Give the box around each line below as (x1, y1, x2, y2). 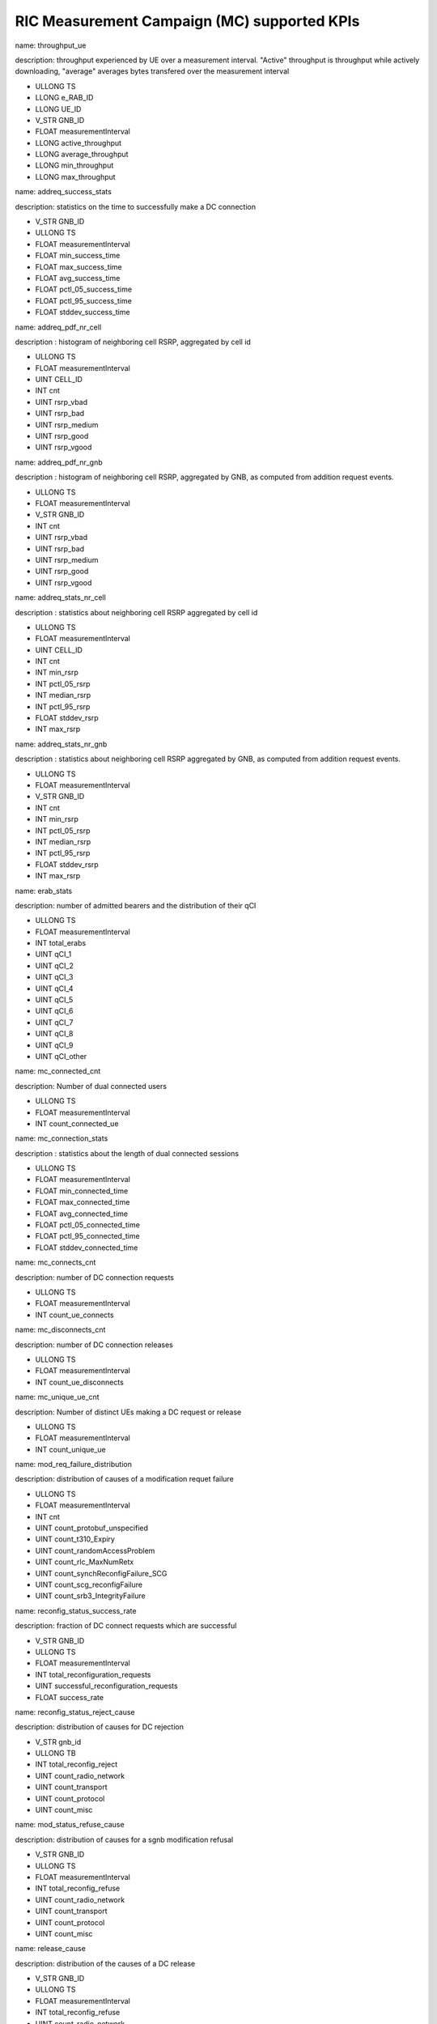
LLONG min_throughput (35, 160, 114, 170)
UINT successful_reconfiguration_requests (35, 1681, 178, 1691)
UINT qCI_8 (35, 1029, 74, 1039)
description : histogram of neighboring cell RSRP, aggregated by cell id (15, 337, 251, 347)
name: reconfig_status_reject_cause (15, 1707, 135, 1716)
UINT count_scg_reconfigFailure (35, 1580, 143, 1589)
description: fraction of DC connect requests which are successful (15, 1621, 237, 1631)
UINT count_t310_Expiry (35, 1534, 115, 1544)
